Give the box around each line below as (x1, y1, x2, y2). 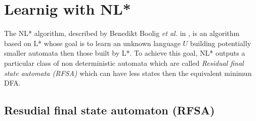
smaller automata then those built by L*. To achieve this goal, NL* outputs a (4, 48, 245, 58)
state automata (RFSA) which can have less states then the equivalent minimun (4, 67, 252, 78)
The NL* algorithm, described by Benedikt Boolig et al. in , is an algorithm (4, 28, 240, 38)
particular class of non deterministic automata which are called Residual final (4, 57, 244, 68)
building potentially (190, 37, 251, 48)
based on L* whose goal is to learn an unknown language (4, 37, 181, 48)
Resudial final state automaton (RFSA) (4, 102, 215, 118)
